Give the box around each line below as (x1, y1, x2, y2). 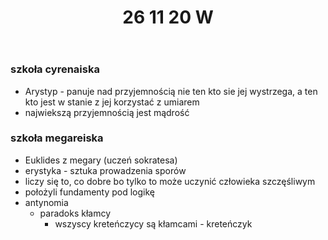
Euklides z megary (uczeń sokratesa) (24, 154, 178, 166)
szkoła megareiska (10, 131, 104, 145)
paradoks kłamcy (39, 207, 112, 219)
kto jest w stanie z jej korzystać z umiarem (24, 96, 200, 108)
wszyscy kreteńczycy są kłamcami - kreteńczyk (54, 217, 253, 230)
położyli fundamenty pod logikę (24, 186, 156, 198)
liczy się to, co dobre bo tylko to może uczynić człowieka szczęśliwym (24, 175, 316, 187)
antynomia (24, 196, 69, 208)
